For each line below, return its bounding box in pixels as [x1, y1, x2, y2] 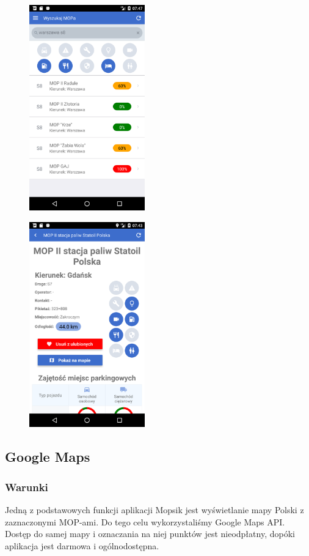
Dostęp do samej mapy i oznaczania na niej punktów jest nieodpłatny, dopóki [5, 527, 295, 540]
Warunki [5, 479, 48, 494]
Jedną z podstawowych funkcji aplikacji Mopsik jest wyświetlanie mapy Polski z [5, 503, 304, 516]
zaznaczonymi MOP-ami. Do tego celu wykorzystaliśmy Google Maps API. [5, 515, 285, 528]
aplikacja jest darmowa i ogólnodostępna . [5, 539, 159, 552]
